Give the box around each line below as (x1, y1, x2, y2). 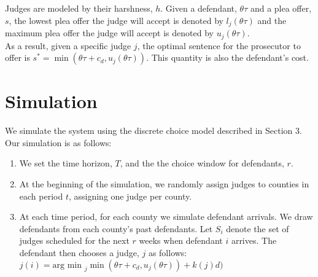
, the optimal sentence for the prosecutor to (137, 39, 301, 52)
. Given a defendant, (160, 2, 237, 14)
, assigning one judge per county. (68, 189, 192, 202)
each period (19, 189, 63, 202)
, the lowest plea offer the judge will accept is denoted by (9, 14, 223, 26)
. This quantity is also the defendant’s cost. (146, 51, 309, 64)
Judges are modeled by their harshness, (5, 2, 153, 14)
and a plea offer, (250, 2, 312, 14)
